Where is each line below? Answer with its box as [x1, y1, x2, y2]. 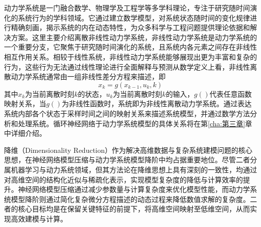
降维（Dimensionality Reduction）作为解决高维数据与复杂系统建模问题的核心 [4, 144, 252, 155]
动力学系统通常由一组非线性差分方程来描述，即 [11, 71, 166, 82]
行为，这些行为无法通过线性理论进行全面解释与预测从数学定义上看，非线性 [4, 61, 250, 72]
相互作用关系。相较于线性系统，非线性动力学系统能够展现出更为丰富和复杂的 [4, 51, 257, 62]
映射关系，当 [4, 98, 46, 109]
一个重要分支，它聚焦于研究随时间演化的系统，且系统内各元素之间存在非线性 [4, 42, 257, 52]
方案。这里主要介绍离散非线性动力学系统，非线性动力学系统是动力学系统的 [11, 32, 257, 42]
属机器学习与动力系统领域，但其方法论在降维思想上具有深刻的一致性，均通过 [4, 164, 257, 174]
